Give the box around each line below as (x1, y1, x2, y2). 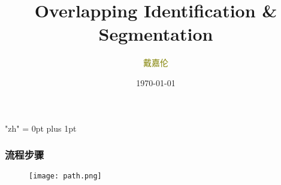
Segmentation (98, 22, 213, 46)
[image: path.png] (29, 172, 102, 181)
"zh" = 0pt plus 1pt (5, 122, 77, 134)
